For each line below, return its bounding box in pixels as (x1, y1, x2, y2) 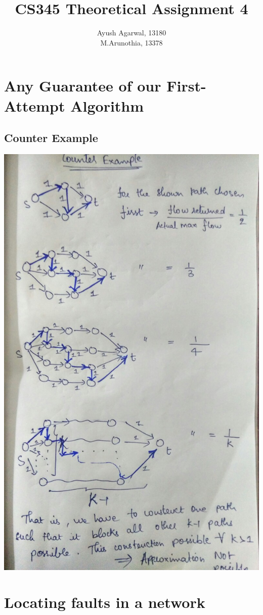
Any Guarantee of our (4, 75, 161, 96)
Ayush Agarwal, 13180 (97, 27, 166, 38)
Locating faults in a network (4, 591, 205, 612)
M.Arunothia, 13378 (100, 37, 163, 48)
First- (166, 75, 206, 96)
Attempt (4, 95, 65, 116)
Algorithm (70, 95, 144, 116)
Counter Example (4, 130, 98, 146)
